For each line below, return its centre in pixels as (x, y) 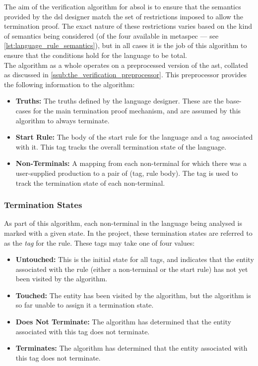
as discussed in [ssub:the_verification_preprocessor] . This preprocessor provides (125, 75)
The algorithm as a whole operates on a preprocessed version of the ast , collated (126, 65)
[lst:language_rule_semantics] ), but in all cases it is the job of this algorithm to (126, 45)
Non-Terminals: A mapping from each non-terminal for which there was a (131, 163)
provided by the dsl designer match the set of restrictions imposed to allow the (124, 16)
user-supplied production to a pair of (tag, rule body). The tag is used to (127, 173)
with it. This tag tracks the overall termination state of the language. (121, 146)
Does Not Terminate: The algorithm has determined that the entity (123, 322)
